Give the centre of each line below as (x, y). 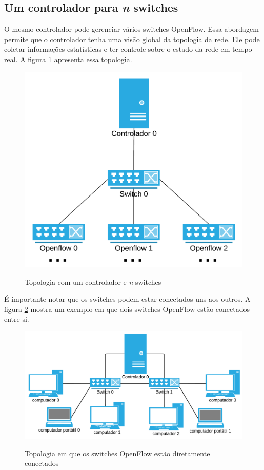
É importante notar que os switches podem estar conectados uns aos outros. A (127, 299)
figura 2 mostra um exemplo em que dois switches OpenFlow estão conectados (127, 309)
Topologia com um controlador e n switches (93, 281)
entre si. (17, 319)
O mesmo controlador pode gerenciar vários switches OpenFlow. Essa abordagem (131, 29)
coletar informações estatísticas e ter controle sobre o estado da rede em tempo (128, 49)
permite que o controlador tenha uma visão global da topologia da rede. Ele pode (132, 39)
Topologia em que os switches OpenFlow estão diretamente (117, 453)
